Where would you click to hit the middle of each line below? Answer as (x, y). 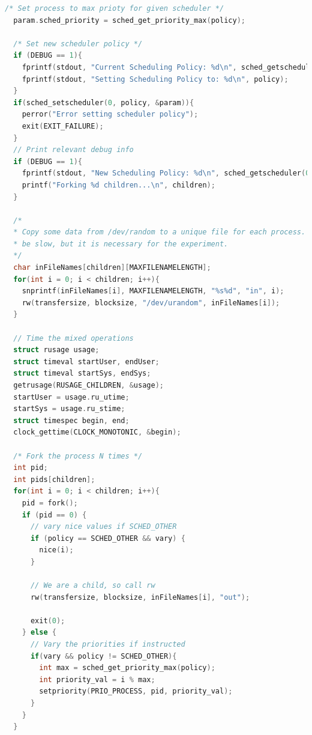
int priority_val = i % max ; (97, 679)
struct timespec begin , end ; (71, 420)
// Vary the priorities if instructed (108, 645)
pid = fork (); (50, 503)
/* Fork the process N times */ (78, 456)
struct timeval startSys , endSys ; (82, 374)
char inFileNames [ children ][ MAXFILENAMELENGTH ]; (112, 268)
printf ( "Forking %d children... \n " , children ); (118, 185)
